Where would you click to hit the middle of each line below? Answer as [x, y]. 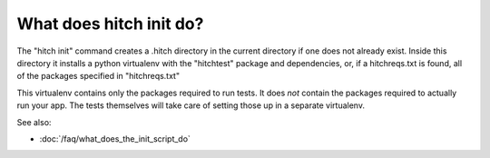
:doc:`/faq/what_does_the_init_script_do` [115, 138]
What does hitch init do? [110, 24]
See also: [34, 122]
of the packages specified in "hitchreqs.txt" [98, 76]
